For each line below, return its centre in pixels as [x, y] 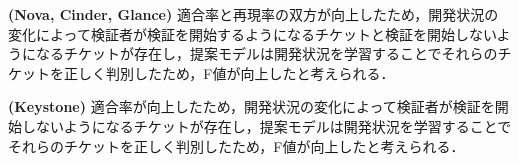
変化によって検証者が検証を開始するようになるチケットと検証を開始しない [252, 33]
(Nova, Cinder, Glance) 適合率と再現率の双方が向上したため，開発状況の [253, 14]
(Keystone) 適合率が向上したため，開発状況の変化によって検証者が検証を [251, 106]
